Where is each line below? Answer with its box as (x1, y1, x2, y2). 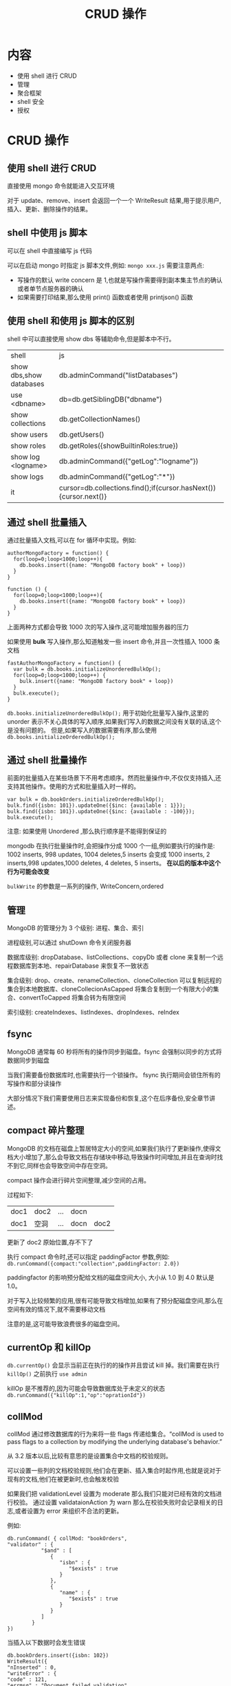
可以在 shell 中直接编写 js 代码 (7, 246, 93, 255)
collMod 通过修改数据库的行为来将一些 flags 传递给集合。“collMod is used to (7, 1430, 224, 1438)
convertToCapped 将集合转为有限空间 (19, 993, 126, 1002)
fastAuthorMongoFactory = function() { (7, 660, 122, 667)
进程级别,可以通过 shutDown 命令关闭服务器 (7, 938, 132, 947)
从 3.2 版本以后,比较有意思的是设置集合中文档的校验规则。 (7, 1452, 172, 1460)
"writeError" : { (7, 1670, 57, 1677)
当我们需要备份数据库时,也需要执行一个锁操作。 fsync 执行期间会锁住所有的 (7, 1070, 221, 1079)
